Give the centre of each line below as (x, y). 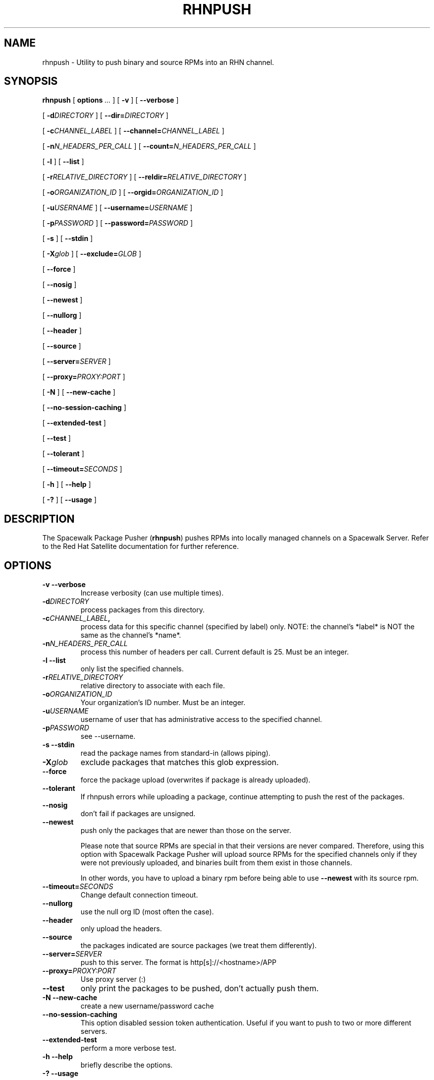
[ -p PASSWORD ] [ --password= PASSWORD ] (117, 223)
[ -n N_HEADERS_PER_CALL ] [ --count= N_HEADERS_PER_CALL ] (149, 146)
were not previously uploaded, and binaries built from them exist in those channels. (216, 863)
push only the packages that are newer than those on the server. (186, 831)
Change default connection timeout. (139, 895)
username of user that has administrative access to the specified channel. (201, 720)
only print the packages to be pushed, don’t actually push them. (200, 989)
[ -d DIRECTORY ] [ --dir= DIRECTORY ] (105, 116)
